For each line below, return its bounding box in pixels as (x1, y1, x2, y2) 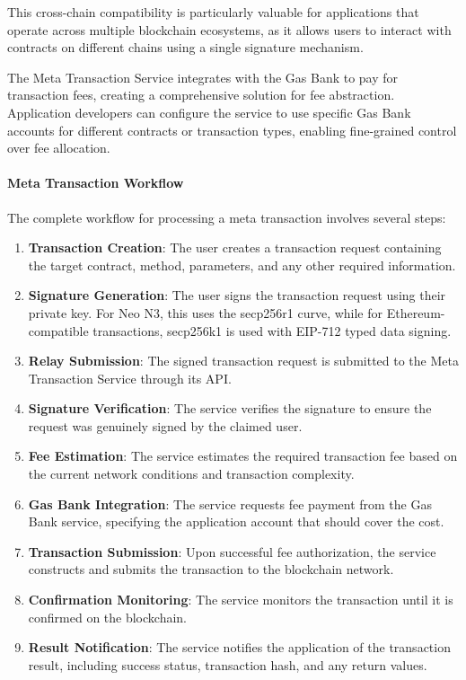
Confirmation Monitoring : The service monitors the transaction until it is (28, 590, 453, 609)
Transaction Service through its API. (28, 368, 232, 387)
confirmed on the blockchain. (28, 607, 188, 626)
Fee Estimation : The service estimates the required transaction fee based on (28, 446, 458, 465)
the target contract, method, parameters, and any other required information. (28, 255, 456, 274)
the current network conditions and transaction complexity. (28, 464, 355, 483)
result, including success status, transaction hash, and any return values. (28, 655, 427, 674)
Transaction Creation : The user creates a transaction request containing (28, 238, 442, 257)
